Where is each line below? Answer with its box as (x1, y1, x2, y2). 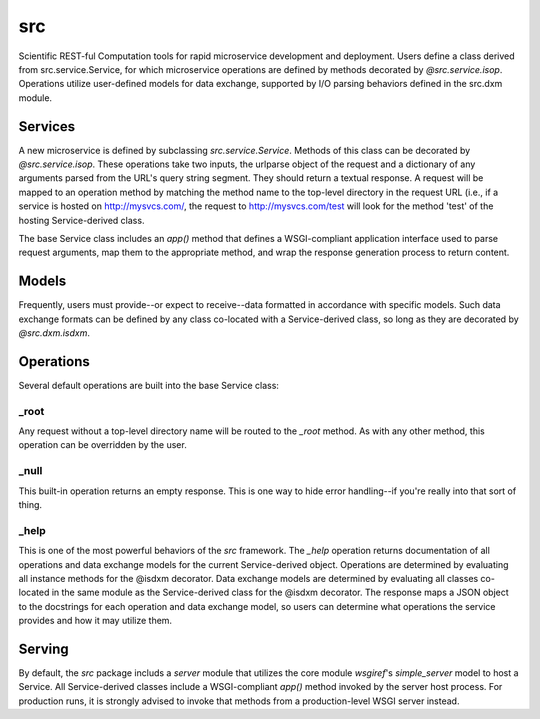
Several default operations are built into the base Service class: (18, 379, 280, 391)
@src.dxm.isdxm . (18, 327, 90, 339)
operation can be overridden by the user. (18, 439, 187, 451)
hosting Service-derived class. (18, 214, 145, 226)
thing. (18, 499, 43, 511)
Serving (18, 640, 69, 657)
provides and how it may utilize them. (18, 615, 173, 627)
